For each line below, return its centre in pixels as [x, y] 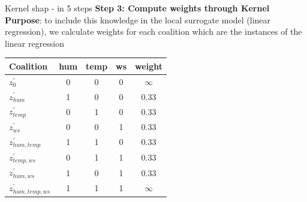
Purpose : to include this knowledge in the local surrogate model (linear [138, 19]
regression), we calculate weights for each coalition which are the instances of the [153, 31]
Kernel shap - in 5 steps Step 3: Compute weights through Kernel [137, 8]
